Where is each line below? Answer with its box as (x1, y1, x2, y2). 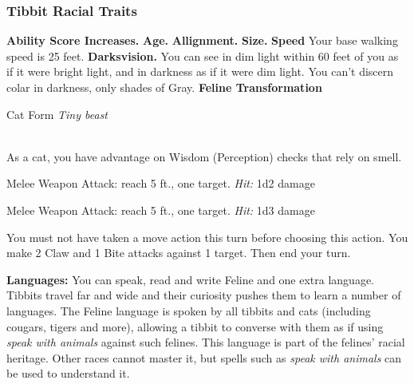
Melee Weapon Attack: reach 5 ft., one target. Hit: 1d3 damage (6, 201, 315, 218)
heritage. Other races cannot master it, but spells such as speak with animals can (6, 349, 402, 366)
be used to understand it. (6, 365, 130, 382)
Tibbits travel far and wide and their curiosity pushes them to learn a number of (6, 287, 401, 303)
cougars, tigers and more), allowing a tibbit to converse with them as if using (6, 318, 384, 335)
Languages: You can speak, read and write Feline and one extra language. (6, 271, 375, 287)
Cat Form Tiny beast (6, 105, 108, 122)
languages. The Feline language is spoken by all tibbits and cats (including (6, 302, 371, 319)
